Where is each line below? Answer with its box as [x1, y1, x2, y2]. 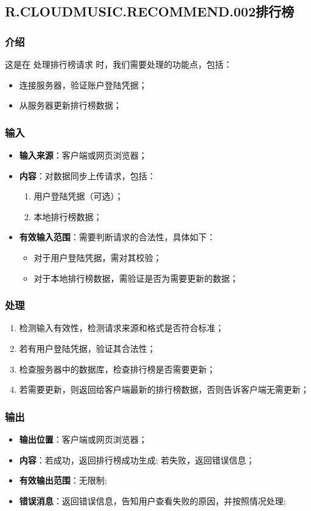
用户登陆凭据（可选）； [33, 190, 124, 202]
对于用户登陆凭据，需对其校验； [33, 251, 162, 263]
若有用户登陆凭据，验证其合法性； [19, 341, 156, 354]
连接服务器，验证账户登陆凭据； [19, 78, 147, 91]
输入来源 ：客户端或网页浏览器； [19, 149, 147, 161]
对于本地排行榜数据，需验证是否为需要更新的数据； [33, 271, 239, 284]
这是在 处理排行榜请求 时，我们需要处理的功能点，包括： [5, 58, 232, 70]
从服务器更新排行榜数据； [19, 99, 122, 112]
